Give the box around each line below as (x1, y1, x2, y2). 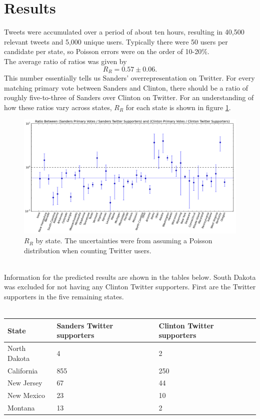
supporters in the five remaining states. (4, 291, 124, 302)
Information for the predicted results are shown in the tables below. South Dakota (4, 271, 256, 282)
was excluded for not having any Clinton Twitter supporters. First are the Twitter (4, 281, 256, 292)
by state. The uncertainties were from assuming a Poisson (35, 235, 212, 246)
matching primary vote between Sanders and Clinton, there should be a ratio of (4, 82, 248, 93)
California (7, 365, 38, 375)
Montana (7, 402, 35, 413)
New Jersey (7, 377, 42, 388)
